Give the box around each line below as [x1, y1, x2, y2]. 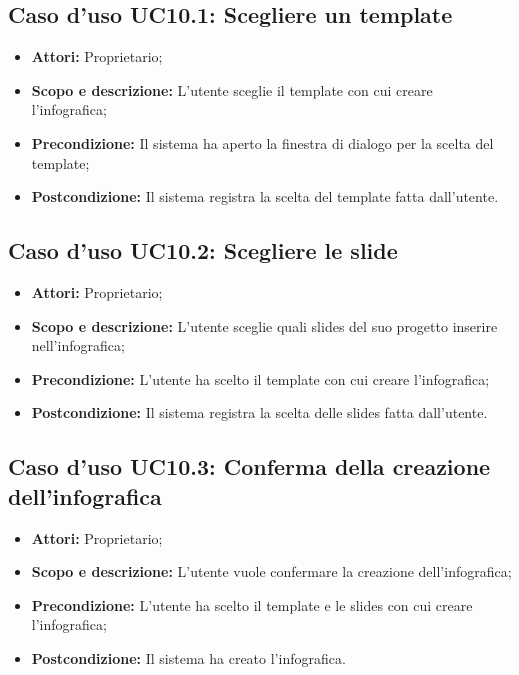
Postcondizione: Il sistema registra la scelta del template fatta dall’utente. [31, 186, 499, 207]
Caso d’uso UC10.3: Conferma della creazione [8, 451, 491, 482]
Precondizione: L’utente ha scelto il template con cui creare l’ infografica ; [31, 368, 490, 389]
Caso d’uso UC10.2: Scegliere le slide [8, 235, 398, 266]
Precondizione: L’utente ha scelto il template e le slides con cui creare [31, 594, 473, 615]
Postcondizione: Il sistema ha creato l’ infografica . [31, 647, 346, 668]
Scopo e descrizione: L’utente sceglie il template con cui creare [31, 79, 433, 100]
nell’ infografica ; [31, 335, 125, 356]
